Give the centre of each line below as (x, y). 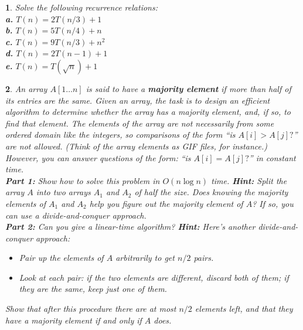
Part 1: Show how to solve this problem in (83, 180)
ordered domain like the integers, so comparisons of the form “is (120, 135)
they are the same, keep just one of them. (93, 289)
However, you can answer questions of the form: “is (98, 157)
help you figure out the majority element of (166, 203)
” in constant (272, 157)
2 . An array (26, 88)
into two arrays (63, 192)
